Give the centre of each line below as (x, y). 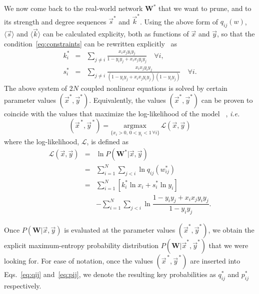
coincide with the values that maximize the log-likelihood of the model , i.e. (122, 113)
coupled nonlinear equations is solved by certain (154, 88)
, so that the (236, 34)
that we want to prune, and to (205, 8)
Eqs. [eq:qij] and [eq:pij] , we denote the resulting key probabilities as (110, 274)
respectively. (23, 286)
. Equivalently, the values (127, 100)
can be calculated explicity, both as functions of (116, 34)
